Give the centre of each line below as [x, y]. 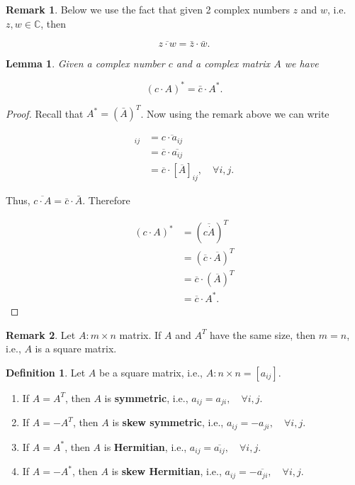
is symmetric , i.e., [146, 397]
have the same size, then [263, 334]
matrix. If [140, 334]
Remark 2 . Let [41, 334]
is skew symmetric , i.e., [168, 422]
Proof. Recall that [45, 113]
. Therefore [106, 200]
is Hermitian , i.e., [145, 446]
